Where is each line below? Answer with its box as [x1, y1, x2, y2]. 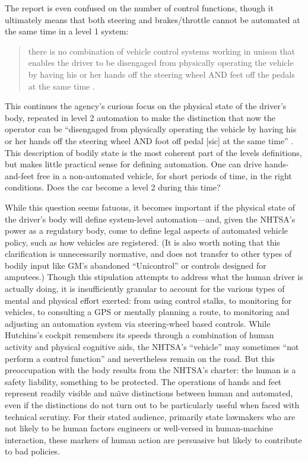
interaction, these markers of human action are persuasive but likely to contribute [5, 433, 302, 446]
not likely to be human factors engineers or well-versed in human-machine [5, 422, 273, 434]
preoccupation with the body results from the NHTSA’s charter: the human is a [5, 364, 296, 376]
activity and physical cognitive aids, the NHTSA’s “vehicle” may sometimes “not [5, 341, 299, 353]
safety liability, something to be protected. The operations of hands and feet [5, 375, 282, 387]
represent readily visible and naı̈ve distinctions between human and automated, [5, 387, 293, 399]
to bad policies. [5, 445, 61, 457]
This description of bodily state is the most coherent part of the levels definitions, [5, 146, 302, 158]
